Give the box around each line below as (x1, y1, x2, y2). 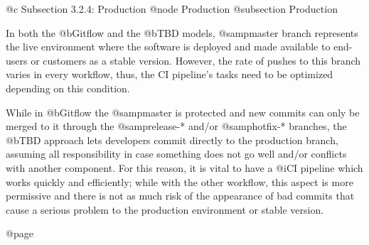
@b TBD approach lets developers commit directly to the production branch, (6, 132, 338, 147)
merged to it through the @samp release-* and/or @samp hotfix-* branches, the (6, 119, 347, 134)
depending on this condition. (6, 80, 130, 95)
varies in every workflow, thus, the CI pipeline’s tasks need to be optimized (6, 67, 333, 82)
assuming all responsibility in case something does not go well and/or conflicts (6, 146, 347, 161)
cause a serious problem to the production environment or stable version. (6, 202, 324, 217)
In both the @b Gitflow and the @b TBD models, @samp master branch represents (6, 25, 358, 40)
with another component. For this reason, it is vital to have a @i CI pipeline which (6, 160, 363, 175)
